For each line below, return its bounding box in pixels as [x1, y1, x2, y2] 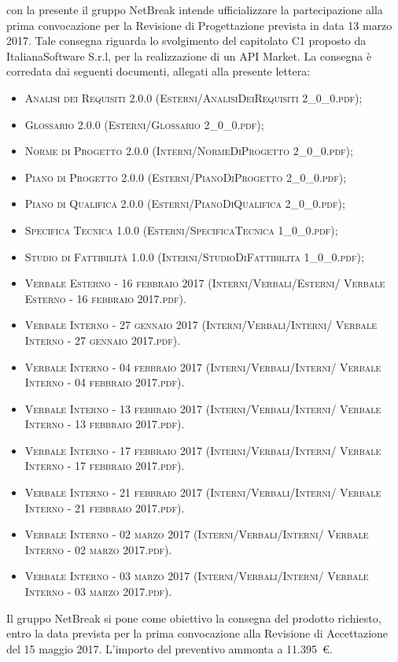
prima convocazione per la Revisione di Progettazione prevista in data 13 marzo [6, 17, 392, 33]
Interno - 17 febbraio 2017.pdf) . [24, 457, 185, 474]
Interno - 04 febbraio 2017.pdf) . [24, 374, 185, 390]
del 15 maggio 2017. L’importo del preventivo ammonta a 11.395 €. [6, 640, 333, 656]
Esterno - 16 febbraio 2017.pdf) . [24, 290, 186, 306]
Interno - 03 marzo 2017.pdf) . [24, 583, 172, 600]
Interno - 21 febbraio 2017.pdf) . [24, 499, 185, 516]
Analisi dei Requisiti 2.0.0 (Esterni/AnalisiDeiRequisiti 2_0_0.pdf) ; [24, 89, 363, 105]
